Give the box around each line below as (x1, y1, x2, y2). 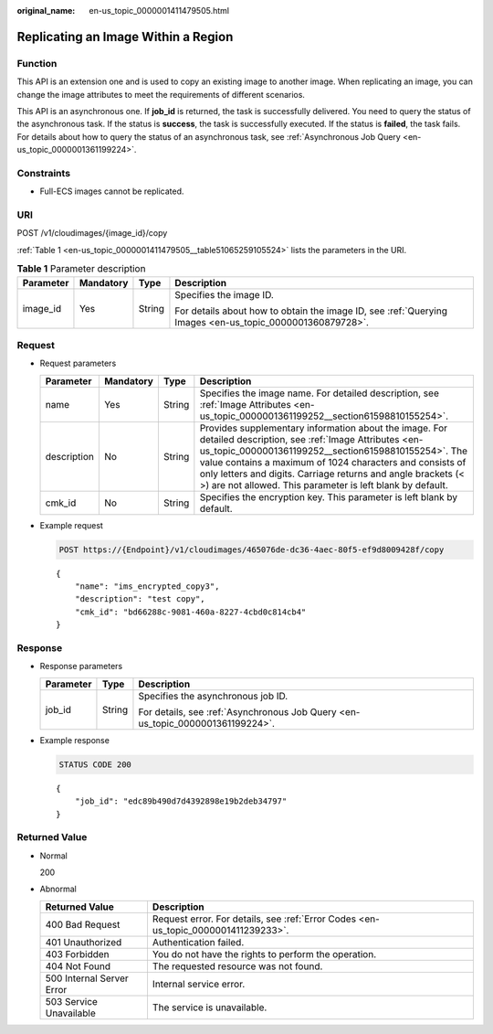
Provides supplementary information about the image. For (199, 421, 447, 434)
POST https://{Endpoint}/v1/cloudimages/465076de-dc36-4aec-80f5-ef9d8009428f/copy (58, 544, 445, 555)
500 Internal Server (45, 972, 130, 985)
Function (16, 57, 58, 69)
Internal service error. (152, 977, 246, 990)
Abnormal (39, 883, 77, 895)
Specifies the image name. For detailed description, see (199, 387, 440, 400)
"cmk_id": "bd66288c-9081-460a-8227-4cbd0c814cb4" (74, 606, 307, 617)
